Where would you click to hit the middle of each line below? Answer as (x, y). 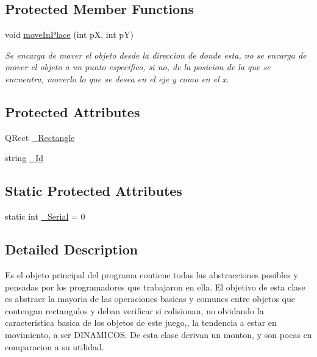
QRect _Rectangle (40, 137)
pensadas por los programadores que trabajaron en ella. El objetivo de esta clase (155, 287)
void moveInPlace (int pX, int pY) (69, 34)
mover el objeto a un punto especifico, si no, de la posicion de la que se (138, 67)
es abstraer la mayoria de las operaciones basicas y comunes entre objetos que (150, 299)
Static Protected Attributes (94, 191)
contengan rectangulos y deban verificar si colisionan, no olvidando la (134, 310)
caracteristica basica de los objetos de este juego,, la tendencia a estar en (141, 323)
